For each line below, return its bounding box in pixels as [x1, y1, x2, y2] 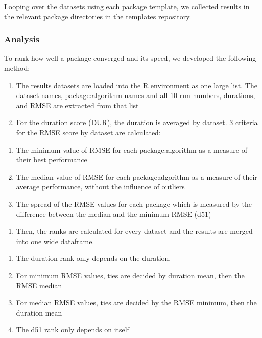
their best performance [16, 154, 87, 165]
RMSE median [16, 280, 62, 291]
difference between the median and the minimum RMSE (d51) [16, 208, 211, 219]
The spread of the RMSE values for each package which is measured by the [16, 198, 252, 209]
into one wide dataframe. [16, 235, 94, 246]
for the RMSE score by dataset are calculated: [16, 127, 161, 137]
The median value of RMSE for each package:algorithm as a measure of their [16, 171, 257, 182]
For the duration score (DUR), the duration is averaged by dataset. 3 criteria [16, 117, 258, 128]
